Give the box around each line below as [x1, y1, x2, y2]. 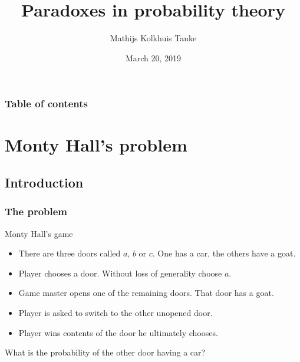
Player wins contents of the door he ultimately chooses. [18, 326, 218, 338]
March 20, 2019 [125, 51, 182, 64]
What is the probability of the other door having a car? [5, 346, 206, 358]
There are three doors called [18, 247, 121, 259]
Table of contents [5, 96, 88, 111]
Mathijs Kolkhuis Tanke [110, 32, 197, 44]
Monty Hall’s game [5, 227, 73, 239]
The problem [5, 204, 68, 219]
